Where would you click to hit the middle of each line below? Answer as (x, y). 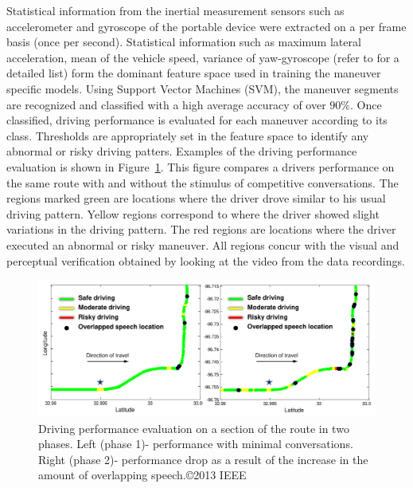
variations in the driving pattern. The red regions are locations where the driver (201, 229)
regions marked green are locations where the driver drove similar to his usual (196, 198)
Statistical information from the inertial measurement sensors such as (175, 10)
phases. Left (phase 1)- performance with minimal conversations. (196, 444)
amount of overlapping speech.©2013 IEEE (142, 475)
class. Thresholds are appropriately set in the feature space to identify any (188, 135)
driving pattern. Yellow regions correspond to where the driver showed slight (193, 213)
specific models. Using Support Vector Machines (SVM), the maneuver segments (203, 88)
